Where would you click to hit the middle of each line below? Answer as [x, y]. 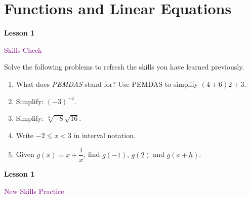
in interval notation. [105, 135]
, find [92, 154]
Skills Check [23, 49]
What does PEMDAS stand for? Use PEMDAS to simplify [107, 84]
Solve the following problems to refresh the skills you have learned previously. [124, 67]
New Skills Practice [34, 191]
